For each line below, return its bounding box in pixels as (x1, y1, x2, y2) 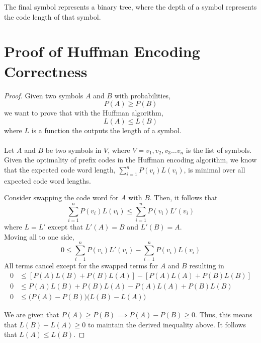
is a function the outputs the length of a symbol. (31, 125, 182, 135)
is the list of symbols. (186, 144, 252, 155)
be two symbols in (45, 144, 102, 155)
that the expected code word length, (4, 164, 116, 175)
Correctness (4, 61, 88, 81)
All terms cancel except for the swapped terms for (4, 260, 158, 271)
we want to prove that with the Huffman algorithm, (4, 107, 163, 118)
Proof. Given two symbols (4, 90, 83, 100)
